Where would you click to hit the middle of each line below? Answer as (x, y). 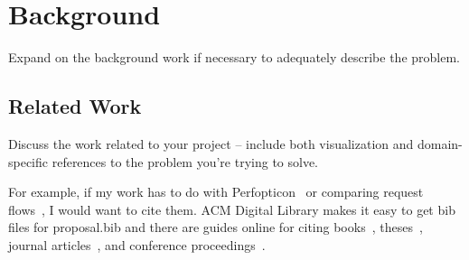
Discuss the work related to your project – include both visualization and (211, 143)
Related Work (75, 106)
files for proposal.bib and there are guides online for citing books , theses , (216, 227)
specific (28, 161)
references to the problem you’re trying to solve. (185, 161)
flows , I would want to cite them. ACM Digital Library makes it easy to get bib (232, 209)
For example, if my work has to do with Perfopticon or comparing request (216, 192)
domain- (440, 143)
